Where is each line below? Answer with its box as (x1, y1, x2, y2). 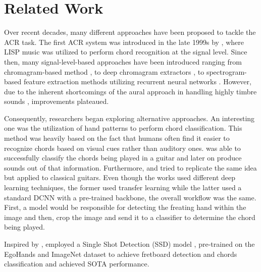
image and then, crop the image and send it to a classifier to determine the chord (4, 211, 255, 222)
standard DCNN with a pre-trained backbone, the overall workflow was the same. (4, 192, 256, 202)
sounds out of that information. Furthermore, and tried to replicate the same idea (4, 162, 257, 173)
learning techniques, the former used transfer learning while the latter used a (4, 182, 242, 193)
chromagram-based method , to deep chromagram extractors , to (4, 66, 204, 77)
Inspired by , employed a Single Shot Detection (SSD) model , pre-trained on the (4, 239, 255, 249)
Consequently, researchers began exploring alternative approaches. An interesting (4, 113, 255, 123)
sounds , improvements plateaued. (4, 96, 109, 106)
